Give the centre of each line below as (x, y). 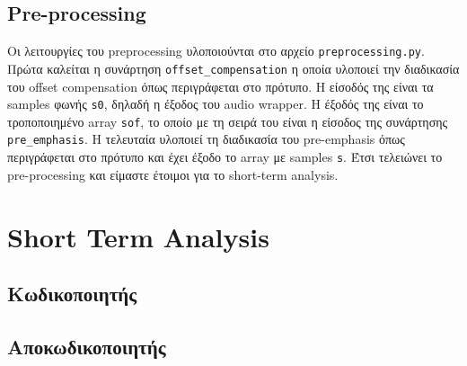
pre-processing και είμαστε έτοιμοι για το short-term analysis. (173, 174)
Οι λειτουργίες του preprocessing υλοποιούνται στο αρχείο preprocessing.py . (216, 51)
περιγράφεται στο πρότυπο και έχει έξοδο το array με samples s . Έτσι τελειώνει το (225, 157)
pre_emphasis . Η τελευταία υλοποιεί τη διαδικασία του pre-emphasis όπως (206, 139)
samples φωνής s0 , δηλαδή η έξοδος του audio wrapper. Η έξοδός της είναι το (216, 104)
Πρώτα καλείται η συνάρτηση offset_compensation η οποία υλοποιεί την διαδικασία (233, 68)
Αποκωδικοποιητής (87, 346)
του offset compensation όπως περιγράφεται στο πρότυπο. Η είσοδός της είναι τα (220, 86)
